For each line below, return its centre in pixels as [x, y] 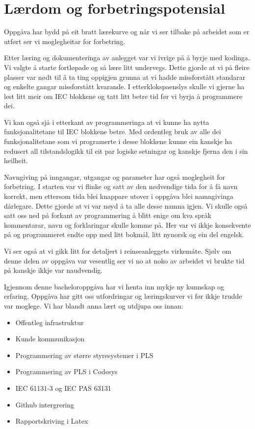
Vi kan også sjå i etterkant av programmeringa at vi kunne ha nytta [107, 122]
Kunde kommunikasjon [50, 339]
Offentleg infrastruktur [50, 322]
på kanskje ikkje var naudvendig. [53, 270]
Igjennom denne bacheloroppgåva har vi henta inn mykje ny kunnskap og [114, 286]
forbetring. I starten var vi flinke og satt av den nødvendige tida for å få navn [121, 186]
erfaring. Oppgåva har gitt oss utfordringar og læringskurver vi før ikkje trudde [123, 296]
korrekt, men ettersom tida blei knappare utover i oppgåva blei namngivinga [119, 196]
